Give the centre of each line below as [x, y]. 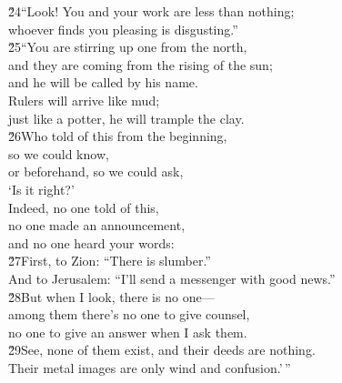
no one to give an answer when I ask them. [128, 332]
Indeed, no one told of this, [84, 207]
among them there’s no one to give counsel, [129, 314]
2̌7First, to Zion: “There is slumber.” [110, 261]
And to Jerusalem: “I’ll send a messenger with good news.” [172, 278]
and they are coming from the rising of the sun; [141, 64]
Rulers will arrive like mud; [84, 100]
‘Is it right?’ [41, 189]
